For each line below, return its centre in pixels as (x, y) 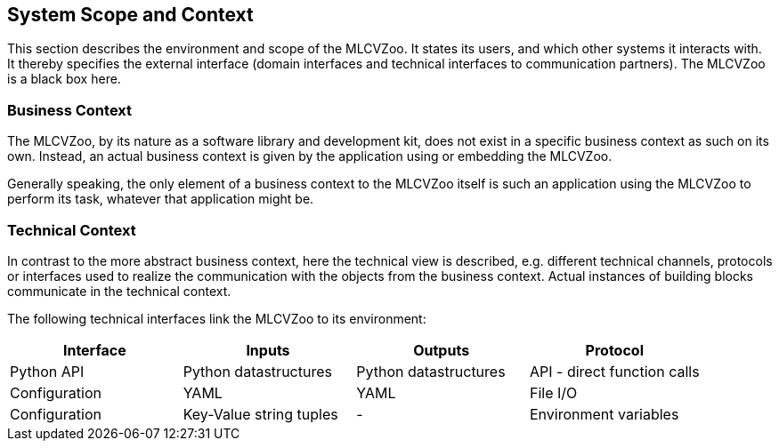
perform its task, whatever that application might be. (161, 199)
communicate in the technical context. (119, 291)
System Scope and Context (130, 15)
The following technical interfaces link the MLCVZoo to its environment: (217, 318)
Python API (47, 371)
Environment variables (604, 414)
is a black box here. (64, 79)
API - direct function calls (614, 371)
